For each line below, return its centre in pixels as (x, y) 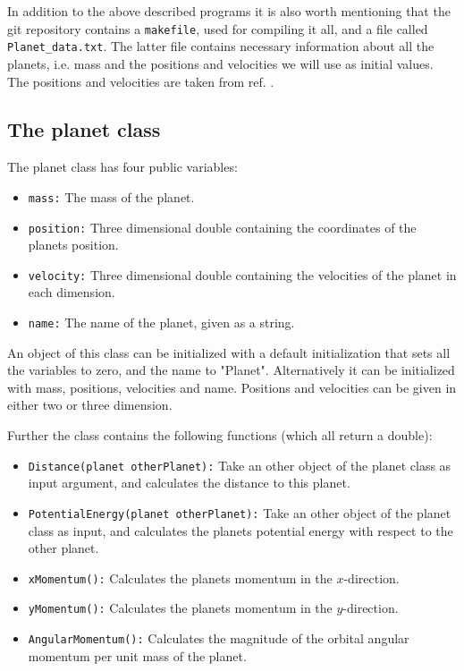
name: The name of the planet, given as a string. (161, 323)
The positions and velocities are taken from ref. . (141, 81)
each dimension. (72, 292)
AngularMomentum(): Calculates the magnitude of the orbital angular (219, 638)
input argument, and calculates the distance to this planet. (189, 483)
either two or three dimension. (90, 405)
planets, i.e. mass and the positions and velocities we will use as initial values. (220, 63)
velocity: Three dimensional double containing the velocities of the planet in (242, 274)
